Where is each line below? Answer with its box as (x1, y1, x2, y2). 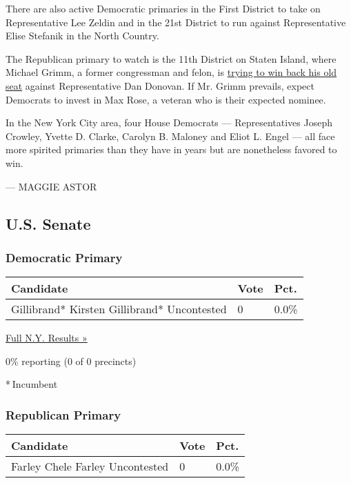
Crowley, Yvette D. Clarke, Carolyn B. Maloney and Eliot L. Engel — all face (6, 128, 335, 143)
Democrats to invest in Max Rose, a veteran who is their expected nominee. (6, 92, 326, 106)
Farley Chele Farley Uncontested (11, 458, 169, 475)
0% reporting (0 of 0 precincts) (6, 353, 137, 368)
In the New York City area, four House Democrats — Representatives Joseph (6, 115, 332, 130)
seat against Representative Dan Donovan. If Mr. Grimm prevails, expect (6, 78, 314, 92)
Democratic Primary (6, 248, 123, 266)
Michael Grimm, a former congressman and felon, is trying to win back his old (6, 65, 337, 79)
